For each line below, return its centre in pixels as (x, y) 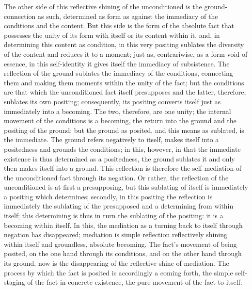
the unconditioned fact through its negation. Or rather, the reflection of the (116, 177)
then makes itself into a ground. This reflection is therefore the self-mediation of (123, 168)
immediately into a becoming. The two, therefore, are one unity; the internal (118, 111)
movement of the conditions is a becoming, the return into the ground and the (120, 121)
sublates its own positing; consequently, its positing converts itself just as (112, 101)
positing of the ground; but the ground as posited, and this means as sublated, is (124, 130)
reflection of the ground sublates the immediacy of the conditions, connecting (118, 73)
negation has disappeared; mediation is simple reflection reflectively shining (116, 234)
